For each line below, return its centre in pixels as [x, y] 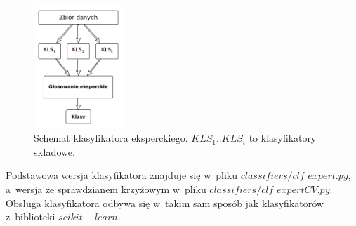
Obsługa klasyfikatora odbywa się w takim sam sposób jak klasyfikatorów [165, 202]
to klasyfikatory [283, 138]
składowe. [54, 151]
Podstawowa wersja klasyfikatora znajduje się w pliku [121, 175]
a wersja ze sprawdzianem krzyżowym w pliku [106, 188]
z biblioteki [31, 217]
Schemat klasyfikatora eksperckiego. [111, 138]
